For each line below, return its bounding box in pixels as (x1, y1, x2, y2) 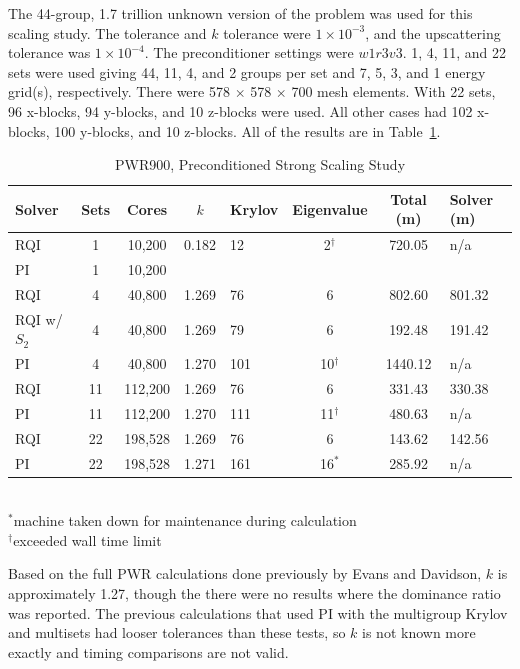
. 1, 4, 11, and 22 (402, 42, 507, 63)
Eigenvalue (292, 198, 368, 219)
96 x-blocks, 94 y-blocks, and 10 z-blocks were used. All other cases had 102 (8, 100, 473, 121)
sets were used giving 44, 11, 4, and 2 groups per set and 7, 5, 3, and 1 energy (8, 61, 486, 82)
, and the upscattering (365, 22, 501, 43)
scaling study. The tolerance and (8, 22, 207, 43)
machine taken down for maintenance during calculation (13, 510, 357, 531)
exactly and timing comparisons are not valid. (8, 641, 289, 662)
